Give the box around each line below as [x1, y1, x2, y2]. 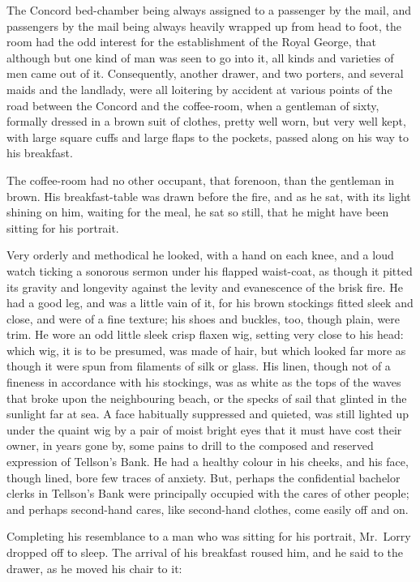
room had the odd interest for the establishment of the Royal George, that [6, 33, 377, 50]
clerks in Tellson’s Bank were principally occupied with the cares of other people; [6, 485, 409, 502]
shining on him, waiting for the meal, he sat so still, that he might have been [6, 203, 389, 220]
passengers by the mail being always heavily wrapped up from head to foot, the [6, 17, 401, 34]
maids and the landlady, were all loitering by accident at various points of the [6, 80, 392, 97]
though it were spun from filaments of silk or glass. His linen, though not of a [6, 357, 391, 374]
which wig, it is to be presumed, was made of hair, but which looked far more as [6, 341, 406, 358]
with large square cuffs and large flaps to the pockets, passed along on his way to [6, 128, 409, 145]
